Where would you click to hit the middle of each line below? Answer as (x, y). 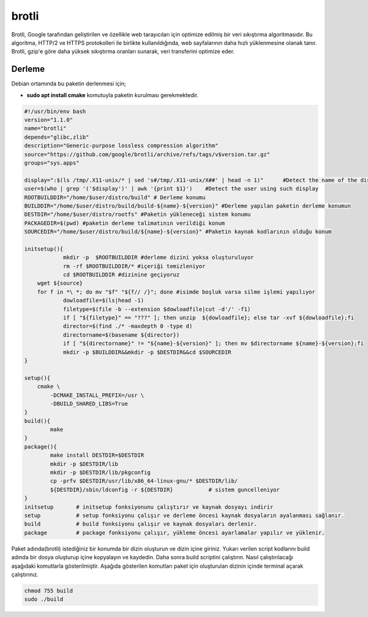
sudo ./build (44, 599)
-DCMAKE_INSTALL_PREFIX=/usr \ (97, 395)
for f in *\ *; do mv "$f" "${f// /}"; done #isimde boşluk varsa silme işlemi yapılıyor (176, 292)
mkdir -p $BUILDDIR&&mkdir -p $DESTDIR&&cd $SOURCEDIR (147, 352)
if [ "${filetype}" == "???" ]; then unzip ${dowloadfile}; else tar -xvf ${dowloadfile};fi (209, 317)
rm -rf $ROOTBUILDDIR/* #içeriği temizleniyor (134, 266)
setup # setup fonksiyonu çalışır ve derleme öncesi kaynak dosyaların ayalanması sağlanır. (184, 515)
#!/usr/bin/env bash (55, 111)
